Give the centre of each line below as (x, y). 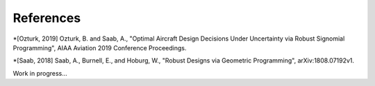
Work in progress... (40, 73)
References (47, 18)
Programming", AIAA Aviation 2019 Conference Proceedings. (100, 47)
